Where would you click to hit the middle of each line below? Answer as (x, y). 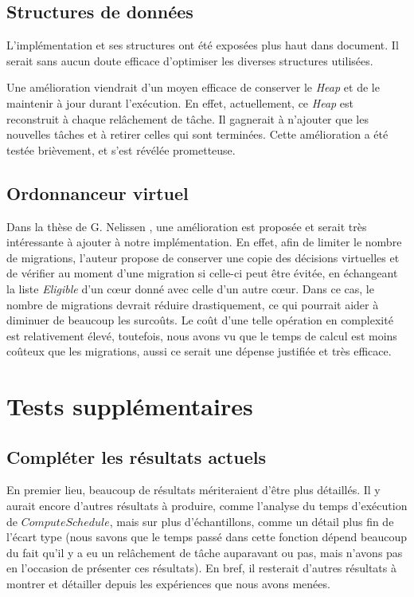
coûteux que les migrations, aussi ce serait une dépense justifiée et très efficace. (199, 351)
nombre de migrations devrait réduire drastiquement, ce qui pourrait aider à (193, 304)
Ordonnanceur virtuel (98, 192)
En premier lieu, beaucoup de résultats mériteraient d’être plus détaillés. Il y (193, 490)
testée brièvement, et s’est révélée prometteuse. (121, 149)
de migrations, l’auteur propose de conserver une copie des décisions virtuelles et (203, 257)
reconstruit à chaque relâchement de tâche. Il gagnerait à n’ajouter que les (187, 118)
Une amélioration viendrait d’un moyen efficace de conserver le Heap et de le (193, 87)
